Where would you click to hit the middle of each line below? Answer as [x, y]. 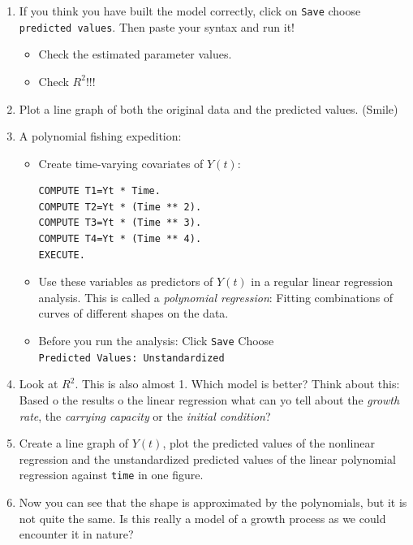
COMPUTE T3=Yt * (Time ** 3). [120, 223]
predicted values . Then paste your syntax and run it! [157, 26]
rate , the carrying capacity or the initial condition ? [145, 415]
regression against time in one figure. [111, 475]
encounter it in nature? [76, 534]
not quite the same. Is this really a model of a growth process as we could [202, 518]
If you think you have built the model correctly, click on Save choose [190, 11]
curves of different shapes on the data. [133, 313]
